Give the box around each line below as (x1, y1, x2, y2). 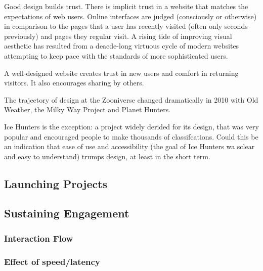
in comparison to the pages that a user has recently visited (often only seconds (4, 21, 248, 31)
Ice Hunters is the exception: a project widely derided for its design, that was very (4, 121, 259, 131)
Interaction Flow (4, 232, 73, 244)
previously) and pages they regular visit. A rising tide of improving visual (4, 30, 232, 41)
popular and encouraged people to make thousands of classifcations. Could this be (4, 131, 258, 142)
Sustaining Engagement (4, 205, 129, 221)
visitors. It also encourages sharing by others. (4, 77, 144, 88)
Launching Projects (4, 175, 108, 191)
